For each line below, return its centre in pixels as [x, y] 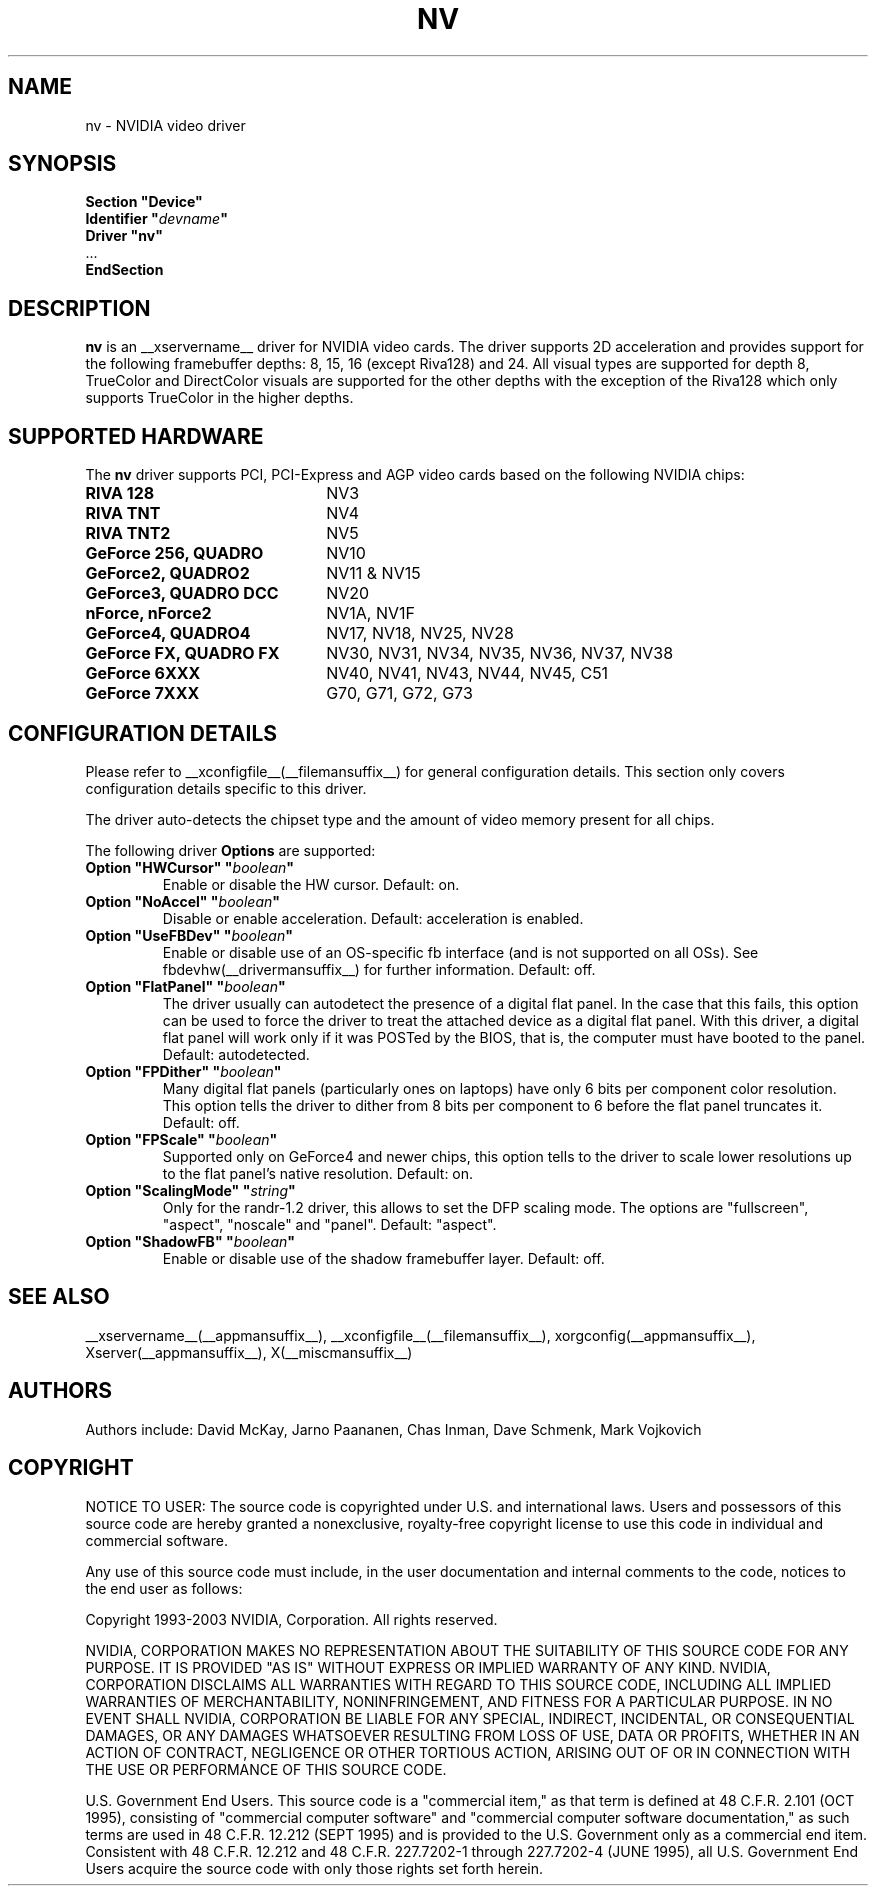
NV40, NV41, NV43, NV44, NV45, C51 [467, 673]
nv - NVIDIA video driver [165, 125]
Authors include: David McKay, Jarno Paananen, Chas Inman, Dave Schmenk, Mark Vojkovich [393, 1429]
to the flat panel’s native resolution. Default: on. [318, 1173]
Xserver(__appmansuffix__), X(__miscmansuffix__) [249, 1352]
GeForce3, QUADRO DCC [182, 593]
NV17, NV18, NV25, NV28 [420, 633]
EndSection [124, 270]
